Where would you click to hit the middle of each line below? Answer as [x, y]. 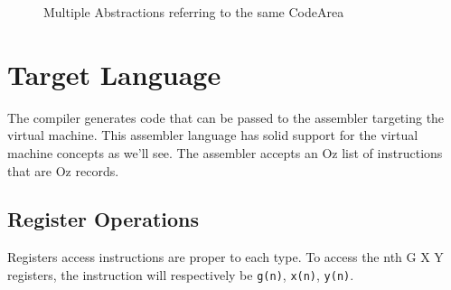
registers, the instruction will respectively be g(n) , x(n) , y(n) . [181, 274]
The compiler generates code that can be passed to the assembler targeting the [226, 117]
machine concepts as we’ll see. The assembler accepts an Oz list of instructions [225, 152]
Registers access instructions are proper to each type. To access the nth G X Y [225, 257]
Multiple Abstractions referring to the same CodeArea [194, 12]
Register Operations [103, 219]
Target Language [114, 74]
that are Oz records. [63, 170]
